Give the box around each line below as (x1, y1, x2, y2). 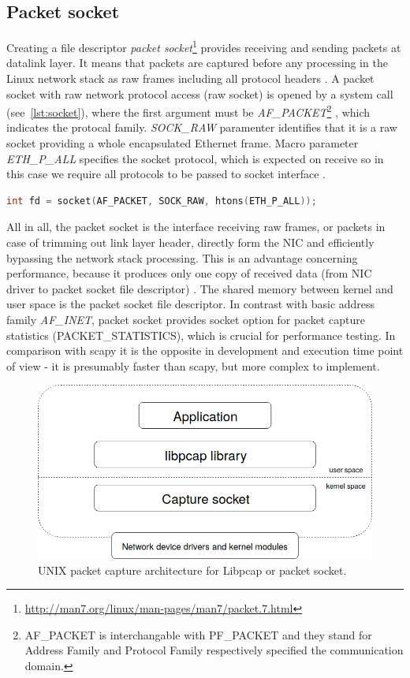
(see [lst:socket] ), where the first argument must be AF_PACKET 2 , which (6, 102, 371, 120)
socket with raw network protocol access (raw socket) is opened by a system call (6, 85, 393, 102)
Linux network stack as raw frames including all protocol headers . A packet (6, 70, 375, 87)
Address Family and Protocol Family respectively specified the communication (24, 642, 404, 658)
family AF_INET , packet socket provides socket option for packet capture (6, 311, 365, 328)
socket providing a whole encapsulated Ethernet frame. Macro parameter (6, 135, 359, 151)
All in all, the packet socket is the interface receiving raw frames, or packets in (6, 218, 386, 235)
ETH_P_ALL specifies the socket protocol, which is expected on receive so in (6, 150, 384, 166)
